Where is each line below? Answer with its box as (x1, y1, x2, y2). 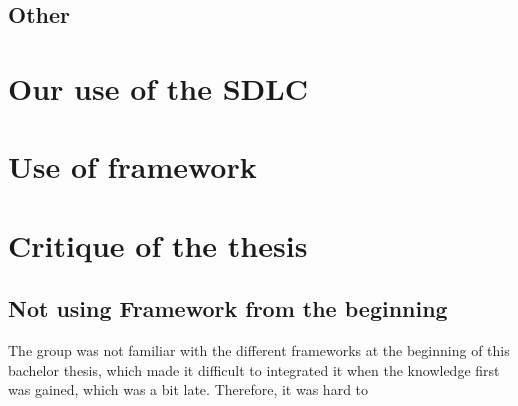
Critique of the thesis (8, 224, 308, 265)
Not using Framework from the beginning (8, 293, 448, 324)
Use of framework (8, 146, 257, 187)
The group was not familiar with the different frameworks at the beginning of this (8, 340, 510, 361)
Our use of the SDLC (8, 67, 308, 108)
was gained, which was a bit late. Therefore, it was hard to (8, 379, 369, 400)
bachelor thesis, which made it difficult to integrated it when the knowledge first (8, 359, 500, 380)
